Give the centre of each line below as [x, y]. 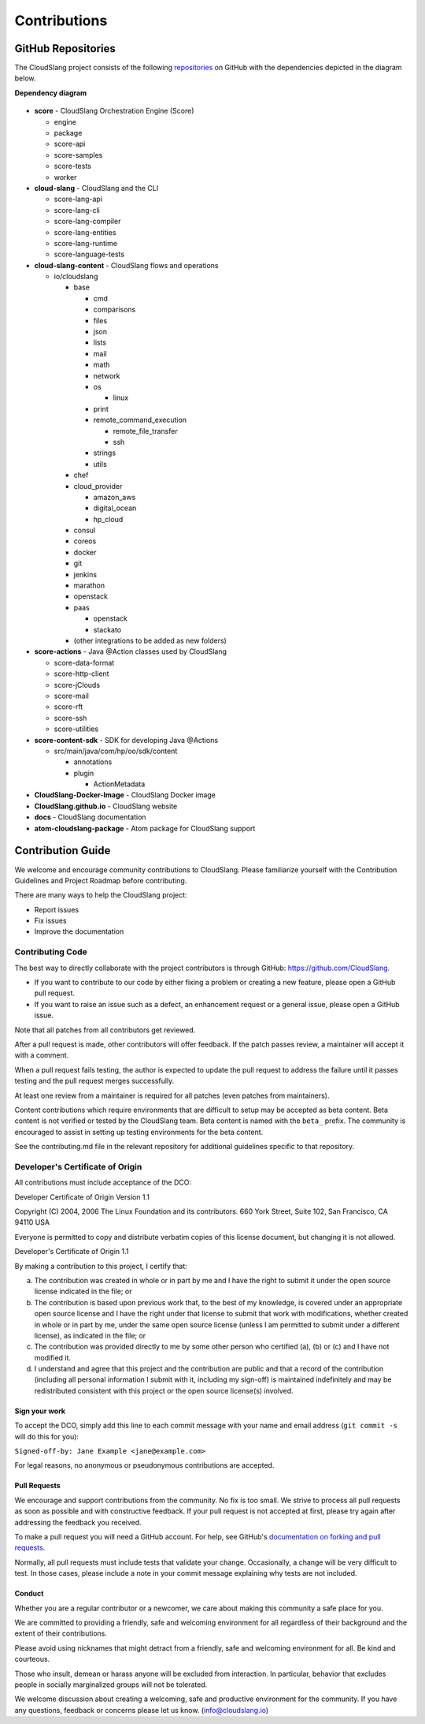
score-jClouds [77, 685]
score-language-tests [89, 254]
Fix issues [50, 921]
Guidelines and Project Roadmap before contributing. [101, 880]
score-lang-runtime [86, 243]
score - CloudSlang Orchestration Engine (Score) [114, 111]
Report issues [56, 909]
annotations [93, 762]
